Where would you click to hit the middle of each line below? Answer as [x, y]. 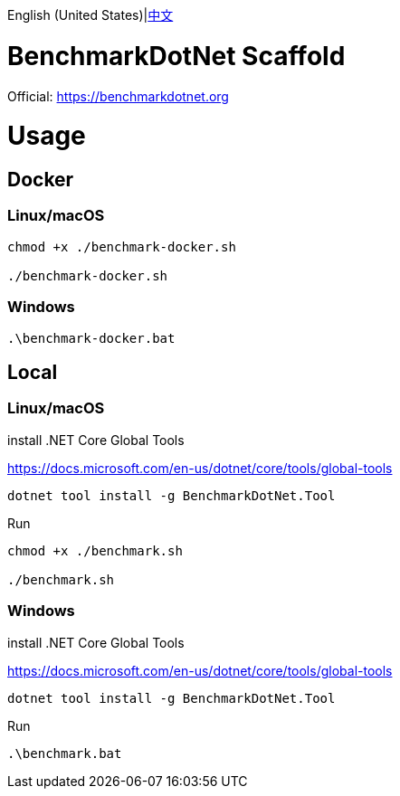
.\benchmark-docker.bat [91, 338]
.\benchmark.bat [65, 753]
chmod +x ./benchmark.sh [95, 550]
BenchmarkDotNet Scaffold [176, 56]
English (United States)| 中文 [90, 15]
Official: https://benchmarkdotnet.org [118, 96]
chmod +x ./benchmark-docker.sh [122, 246]
